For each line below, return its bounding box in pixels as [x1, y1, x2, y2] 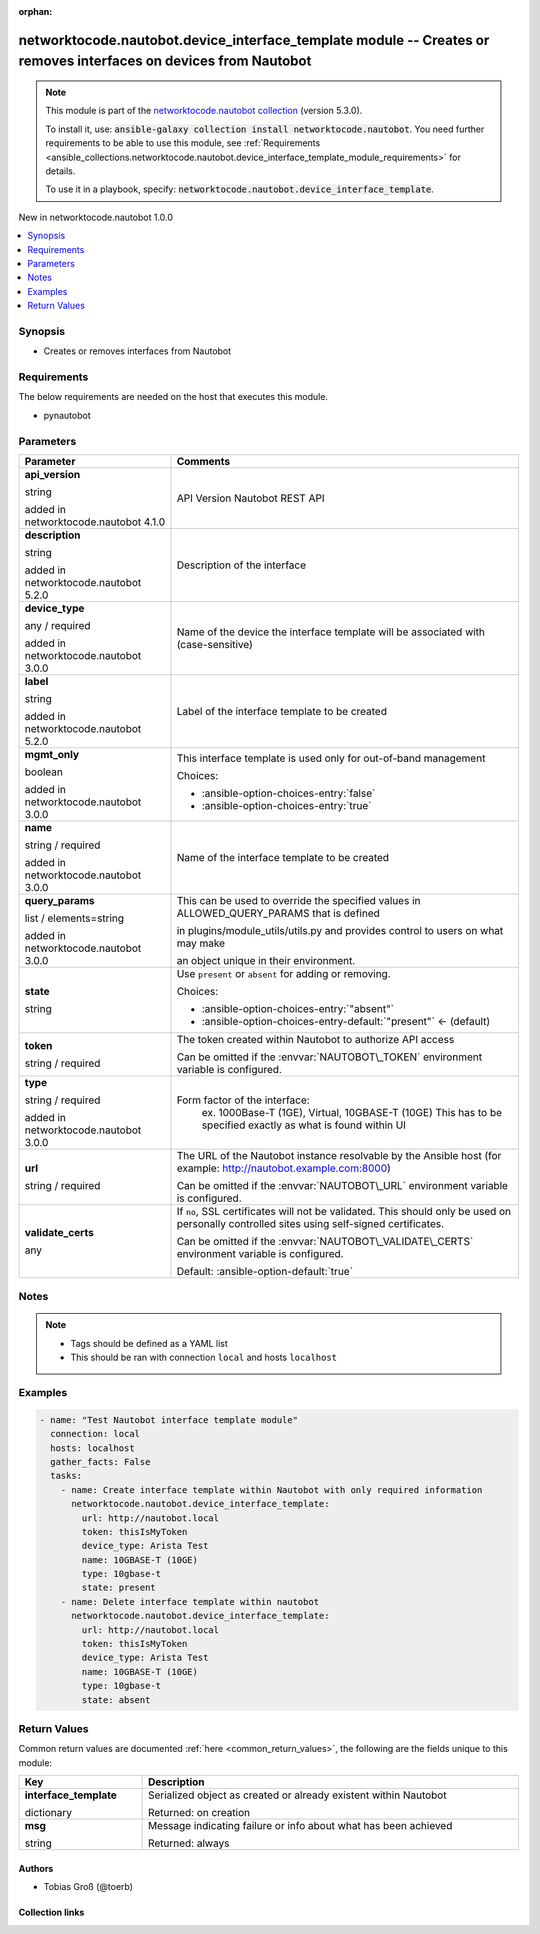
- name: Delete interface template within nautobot [60, 1596, 320, 1607]
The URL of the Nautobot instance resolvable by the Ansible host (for [176, 1148, 502, 1162]
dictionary [24, 1806, 72, 1820]
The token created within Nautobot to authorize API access [176, 1032, 455, 1046]
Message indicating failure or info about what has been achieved [147, 1819, 453, 1833]
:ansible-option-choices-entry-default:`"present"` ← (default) [201, 1014, 491, 1028]
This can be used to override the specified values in [176, 893, 421, 907]
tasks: [50, 1470, 83, 1482]
